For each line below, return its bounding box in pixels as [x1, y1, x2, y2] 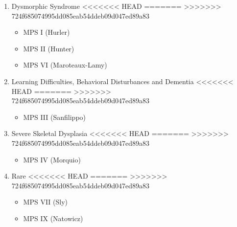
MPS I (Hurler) [23, 27, 70, 37]
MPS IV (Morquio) [23, 154, 81, 164]
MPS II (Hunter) [23, 43, 74, 53]
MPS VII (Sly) [23, 197, 68, 207]
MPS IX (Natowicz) [23, 213, 83, 223]
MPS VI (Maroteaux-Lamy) [23, 60, 107, 70]
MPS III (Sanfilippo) [23, 112, 86, 122]
